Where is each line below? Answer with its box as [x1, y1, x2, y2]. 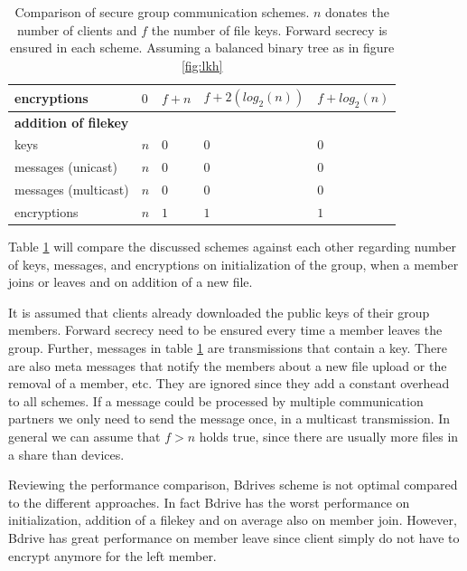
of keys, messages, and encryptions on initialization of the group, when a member [8, 254, 459, 273]
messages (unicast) [14, 157, 117, 176]
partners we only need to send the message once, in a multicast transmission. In [8, 409, 451, 428]
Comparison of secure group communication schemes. [14, 3, 310, 21]
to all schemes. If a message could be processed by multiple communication [8, 391, 424, 410]
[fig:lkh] [181, 55, 223, 74]
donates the [325, 3, 389, 21]
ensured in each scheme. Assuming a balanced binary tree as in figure [10, 38, 395, 57]
